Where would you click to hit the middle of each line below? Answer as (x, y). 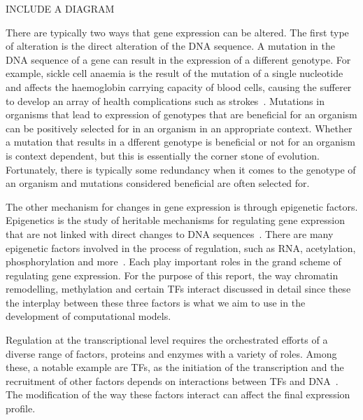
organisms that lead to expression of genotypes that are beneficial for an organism (181, 114)
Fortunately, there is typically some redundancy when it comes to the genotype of (181, 169)
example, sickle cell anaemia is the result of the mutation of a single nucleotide (175, 73)
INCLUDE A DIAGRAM (60, 8)
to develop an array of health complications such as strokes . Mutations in (165, 100)
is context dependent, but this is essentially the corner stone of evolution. (163, 155)
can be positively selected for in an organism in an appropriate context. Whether (179, 128)
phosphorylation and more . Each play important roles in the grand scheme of (173, 261)
